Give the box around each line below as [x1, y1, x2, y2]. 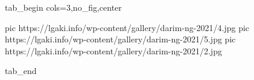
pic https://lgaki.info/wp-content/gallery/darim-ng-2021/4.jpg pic [5, 21, 250, 33]
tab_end [5, 64, 37, 77]
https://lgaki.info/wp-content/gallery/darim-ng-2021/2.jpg [5, 44, 222, 57]
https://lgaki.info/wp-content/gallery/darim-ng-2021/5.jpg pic [5, 33, 236, 45]
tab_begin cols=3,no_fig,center [5, 1, 122, 13]
